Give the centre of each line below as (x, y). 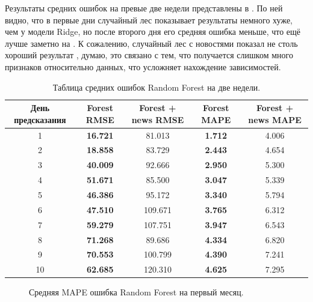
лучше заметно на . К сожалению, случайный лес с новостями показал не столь (151, 43)
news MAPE (275, 119)
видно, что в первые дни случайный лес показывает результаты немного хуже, (149, 20)
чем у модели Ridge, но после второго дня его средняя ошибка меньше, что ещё (153, 32)
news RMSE (158, 119)
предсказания (40, 119)
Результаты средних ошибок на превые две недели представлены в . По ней (144, 8)
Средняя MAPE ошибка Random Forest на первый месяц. (136, 292)
